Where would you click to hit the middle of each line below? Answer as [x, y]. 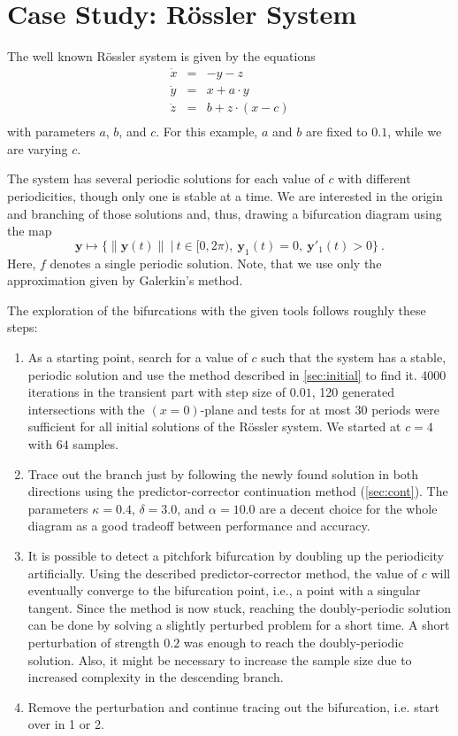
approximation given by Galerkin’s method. [125, 280]
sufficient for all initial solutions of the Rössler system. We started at [214, 426]
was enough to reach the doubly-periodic [294, 642]
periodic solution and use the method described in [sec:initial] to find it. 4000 [237, 374]
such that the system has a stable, [354, 357]
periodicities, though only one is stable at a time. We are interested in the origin [225, 196]
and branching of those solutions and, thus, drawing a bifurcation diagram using [225, 213]
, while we [415, 132]
